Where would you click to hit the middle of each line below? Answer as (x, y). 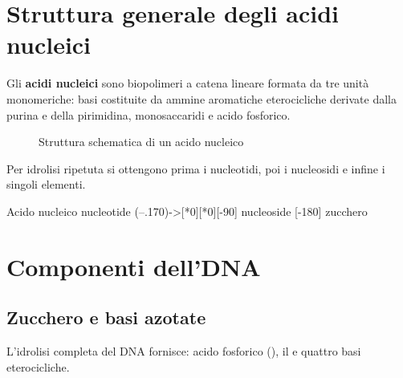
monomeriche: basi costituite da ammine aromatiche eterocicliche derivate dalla (201, 98)
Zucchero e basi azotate (106, 317)
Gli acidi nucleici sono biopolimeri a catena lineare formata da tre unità (188, 83)
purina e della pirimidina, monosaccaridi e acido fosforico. (149, 114)
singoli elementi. (46, 184)
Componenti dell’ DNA (134, 266)
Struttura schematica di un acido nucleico (141, 142)
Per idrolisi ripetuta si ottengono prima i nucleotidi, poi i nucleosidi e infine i (196, 168)
